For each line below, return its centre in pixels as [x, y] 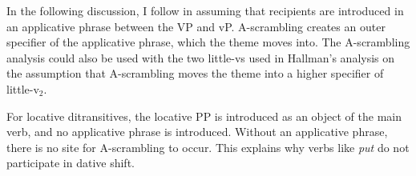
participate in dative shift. [71, 163]
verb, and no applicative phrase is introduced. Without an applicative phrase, [197, 132]
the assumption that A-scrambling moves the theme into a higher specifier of [195, 73]
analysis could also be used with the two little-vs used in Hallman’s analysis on [201, 57]
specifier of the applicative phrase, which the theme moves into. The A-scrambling [208, 42]
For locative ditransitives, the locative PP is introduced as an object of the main [204, 116]
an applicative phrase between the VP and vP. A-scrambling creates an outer [196, 26]
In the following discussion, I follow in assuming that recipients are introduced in [205, 10]
